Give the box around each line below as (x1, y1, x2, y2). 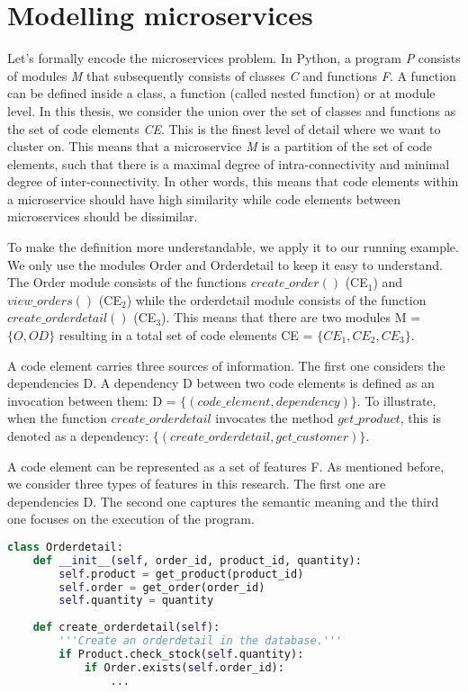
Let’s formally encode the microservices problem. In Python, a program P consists (7, 49, 461, 67)
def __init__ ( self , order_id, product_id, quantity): (32, 553, 362, 567)
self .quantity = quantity (58, 594, 214, 607)
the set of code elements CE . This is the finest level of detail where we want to (7, 119, 441, 138)
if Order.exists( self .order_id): (84, 661, 284, 674)
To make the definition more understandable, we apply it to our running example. (7, 238, 459, 256)
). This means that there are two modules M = (161, 308, 421, 327)
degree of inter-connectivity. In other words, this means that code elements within (7, 172, 459, 191)
